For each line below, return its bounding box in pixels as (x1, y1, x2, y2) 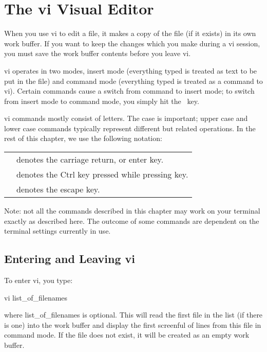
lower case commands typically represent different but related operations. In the (4, 122, 256, 133)
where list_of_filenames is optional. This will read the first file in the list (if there (4, 309, 263, 320)
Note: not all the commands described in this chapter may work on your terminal (4, 205, 260, 216)
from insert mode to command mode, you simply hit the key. (4, 95, 199, 106)
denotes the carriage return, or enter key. (16, 153, 164, 166)
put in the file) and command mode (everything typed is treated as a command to (4, 75, 263, 86)
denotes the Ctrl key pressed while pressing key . (16, 168, 188, 181)
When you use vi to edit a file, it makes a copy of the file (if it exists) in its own (4, 28, 256, 39)
